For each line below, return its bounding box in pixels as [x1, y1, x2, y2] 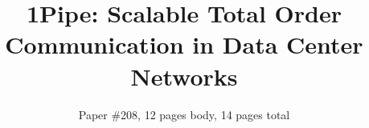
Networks [130, 59, 238, 92]
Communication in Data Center [5, 28, 363, 61]
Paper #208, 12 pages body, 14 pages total [78, 106, 290, 122]
